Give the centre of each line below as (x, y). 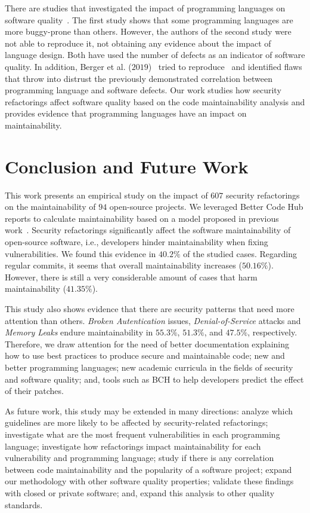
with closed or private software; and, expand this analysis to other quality (140, 492)
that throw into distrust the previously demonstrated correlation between (139, 78)
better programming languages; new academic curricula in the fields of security (149, 367)
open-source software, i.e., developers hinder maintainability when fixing (137, 242)
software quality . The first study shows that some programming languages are (149, 19)
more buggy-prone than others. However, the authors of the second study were (148, 31)
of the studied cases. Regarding (240, 253)
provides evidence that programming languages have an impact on (126, 113)
